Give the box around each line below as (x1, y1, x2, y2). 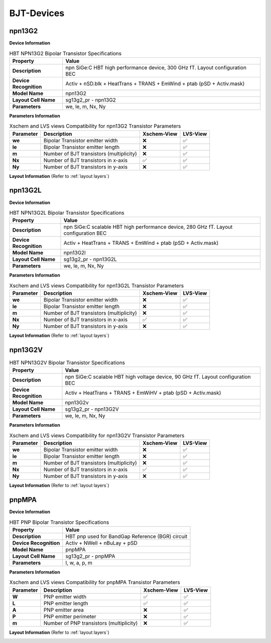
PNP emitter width (43, 593, 87, 600)
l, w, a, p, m (65, 559, 93, 566)
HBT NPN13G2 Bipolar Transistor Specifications (9, 50, 122, 57)
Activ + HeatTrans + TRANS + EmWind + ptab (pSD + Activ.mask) (63, 239, 219, 246)
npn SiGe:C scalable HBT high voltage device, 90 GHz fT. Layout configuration (65, 374, 251, 381)
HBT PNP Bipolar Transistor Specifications (9, 518, 109, 525)
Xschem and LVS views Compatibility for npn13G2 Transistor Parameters (9, 123, 181, 130)
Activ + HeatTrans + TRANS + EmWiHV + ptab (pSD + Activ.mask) (65, 390, 221, 397)
